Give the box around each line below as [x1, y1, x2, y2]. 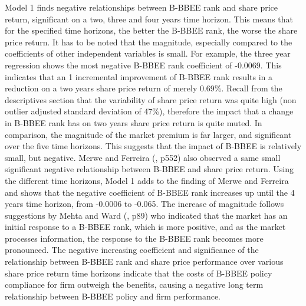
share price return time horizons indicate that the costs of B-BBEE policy [5, 266, 272, 279]
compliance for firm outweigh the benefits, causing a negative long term [5, 278, 264, 291]
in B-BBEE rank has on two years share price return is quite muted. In [5, 116, 262, 129]
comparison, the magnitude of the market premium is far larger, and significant [5, 128, 292, 140]
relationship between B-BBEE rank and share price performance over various [5, 255, 284, 268]
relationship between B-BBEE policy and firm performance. [5, 289, 221, 302]
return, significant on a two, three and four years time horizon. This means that [5, 12, 293, 25]
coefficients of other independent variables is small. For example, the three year [5, 47, 291, 60]
